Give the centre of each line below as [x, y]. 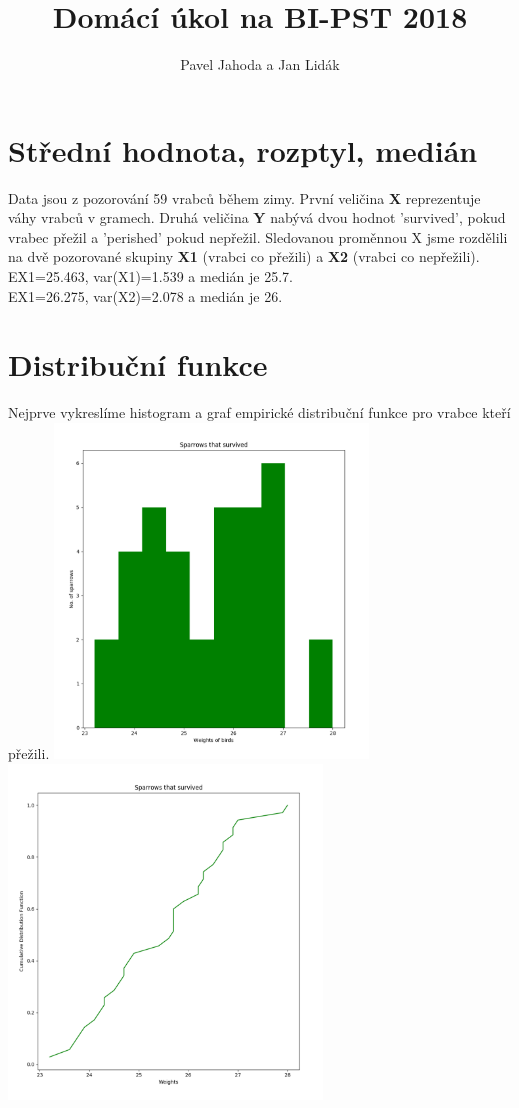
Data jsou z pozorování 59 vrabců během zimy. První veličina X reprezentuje [244, 197]
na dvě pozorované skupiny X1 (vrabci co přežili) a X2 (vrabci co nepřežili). [244, 256]
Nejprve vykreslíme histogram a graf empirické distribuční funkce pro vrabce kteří [259, 412]
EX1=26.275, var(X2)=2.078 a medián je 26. [145, 295]
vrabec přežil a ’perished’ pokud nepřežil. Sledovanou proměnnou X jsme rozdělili [258, 236]
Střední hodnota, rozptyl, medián [243, 149]
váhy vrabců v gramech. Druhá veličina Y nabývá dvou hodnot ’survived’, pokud [257, 217]
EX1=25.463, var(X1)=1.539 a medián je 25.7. [150, 276]
